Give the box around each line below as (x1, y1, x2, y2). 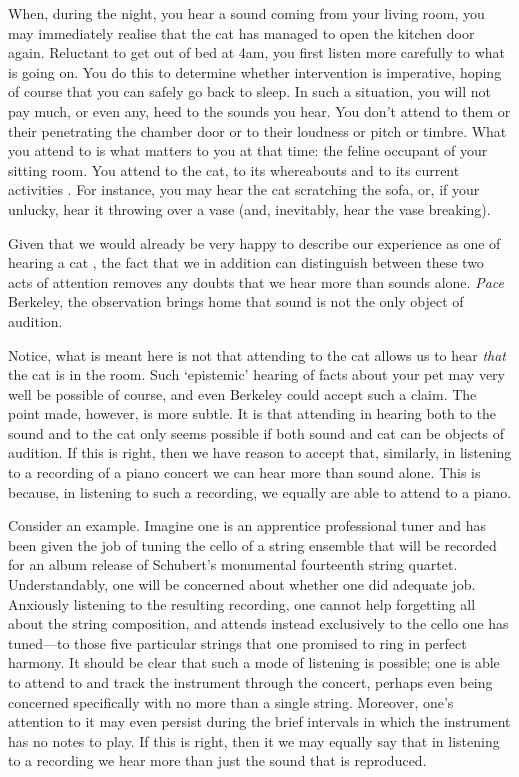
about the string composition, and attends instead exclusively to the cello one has (8, 613, 509, 634)
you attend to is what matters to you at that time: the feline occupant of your (8, 140, 488, 161)
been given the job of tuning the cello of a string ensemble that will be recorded (8, 534, 497, 555)
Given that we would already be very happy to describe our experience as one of (8, 232, 501, 253)
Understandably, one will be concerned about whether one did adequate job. (8, 574, 476, 595)
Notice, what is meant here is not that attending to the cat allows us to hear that (8, 344, 506, 365)
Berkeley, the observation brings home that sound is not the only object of (8, 291, 464, 312)
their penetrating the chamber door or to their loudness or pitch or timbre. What (8, 120, 507, 141)
